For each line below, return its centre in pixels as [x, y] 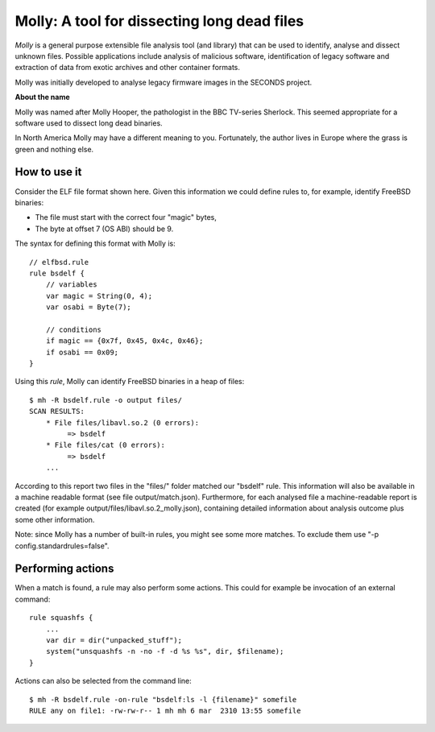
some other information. [55, 519]
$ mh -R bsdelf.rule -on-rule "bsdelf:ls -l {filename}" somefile [163, 699]
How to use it [48, 172]
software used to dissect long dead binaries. [89, 123]
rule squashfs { [61, 618]
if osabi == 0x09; [82, 352]
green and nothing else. [54, 149]
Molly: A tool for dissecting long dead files [159, 21]
